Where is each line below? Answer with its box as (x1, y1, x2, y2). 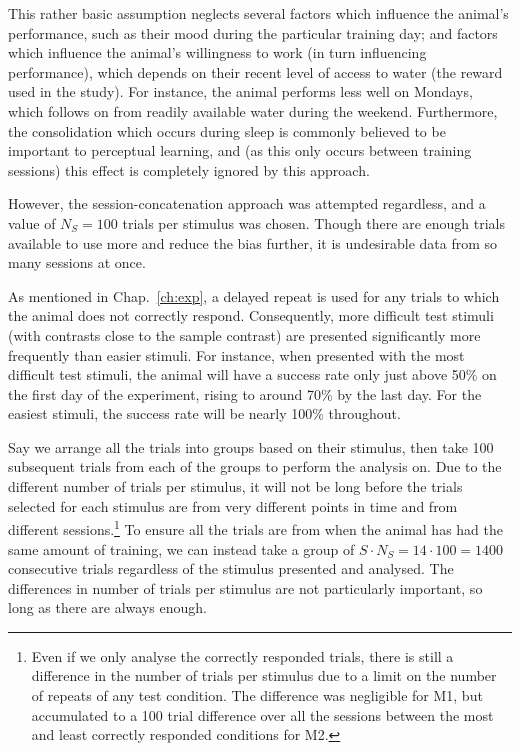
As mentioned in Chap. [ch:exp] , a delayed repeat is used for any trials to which (8, 285, 500, 306)
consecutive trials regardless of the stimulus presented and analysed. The (8, 558, 454, 579)
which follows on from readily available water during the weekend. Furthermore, (8, 100, 498, 121)
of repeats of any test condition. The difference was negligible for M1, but (31, 685, 483, 706)
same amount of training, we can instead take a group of (8, 538, 355, 559)
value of (8, 212, 56, 233)
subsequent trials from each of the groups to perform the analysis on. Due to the (8, 456, 502, 477)
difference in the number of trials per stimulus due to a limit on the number (31, 665, 497, 686)
